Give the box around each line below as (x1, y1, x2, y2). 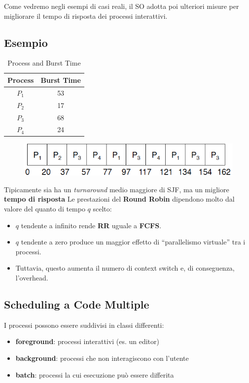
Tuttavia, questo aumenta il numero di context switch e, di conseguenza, (15, 263, 235, 273)
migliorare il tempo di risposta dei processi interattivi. (4, 10, 168, 21)
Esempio (4, 35, 48, 50)
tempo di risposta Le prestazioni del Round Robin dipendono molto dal (4, 194, 235, 204)
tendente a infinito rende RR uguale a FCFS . (21, 220, 162, 230)
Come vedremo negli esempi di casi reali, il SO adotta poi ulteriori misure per (4, 1, 239, 11)
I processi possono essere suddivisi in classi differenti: (4, 319, 164, 330)
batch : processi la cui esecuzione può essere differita (15, 369, 174, 380)
